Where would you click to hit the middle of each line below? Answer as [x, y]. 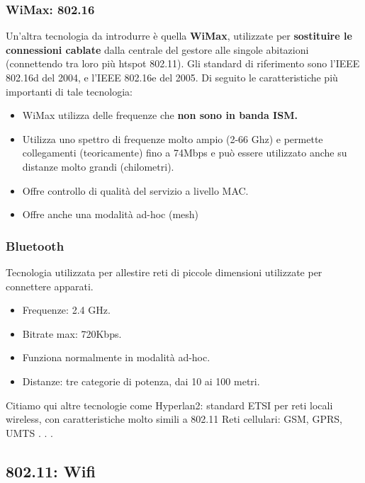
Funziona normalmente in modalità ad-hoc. [116, 357]
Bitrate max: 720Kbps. [72, 333]
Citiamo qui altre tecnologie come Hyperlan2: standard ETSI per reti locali [169, 405]
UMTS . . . [29, 432]
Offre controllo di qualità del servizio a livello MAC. [135, 190]
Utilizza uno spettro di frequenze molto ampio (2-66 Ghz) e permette [173, 138]
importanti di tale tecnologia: [69, 91]
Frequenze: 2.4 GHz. [66, 310]
